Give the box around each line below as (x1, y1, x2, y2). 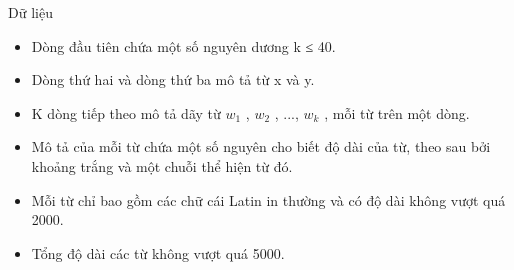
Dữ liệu (8, 2, 53, 22)
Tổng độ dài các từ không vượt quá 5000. (31, 242, 285, 263)
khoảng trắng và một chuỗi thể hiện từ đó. (31, 155, 293, 176)
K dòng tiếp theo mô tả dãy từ (31, 102, 221, 123)
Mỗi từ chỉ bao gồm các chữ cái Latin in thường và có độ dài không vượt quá (31, 189, 506, 210)
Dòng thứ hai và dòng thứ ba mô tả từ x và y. (31, 69, 315, 90)
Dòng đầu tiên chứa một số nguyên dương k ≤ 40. (31, 35, 336, 56)
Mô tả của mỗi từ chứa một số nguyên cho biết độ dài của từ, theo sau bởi (31, 136, 491, 157)
